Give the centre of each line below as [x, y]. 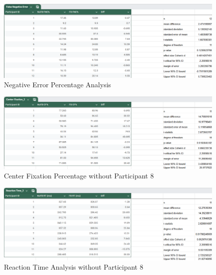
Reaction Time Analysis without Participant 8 [74, 267]
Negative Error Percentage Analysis [58, 85]
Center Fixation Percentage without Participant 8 [79, 176]
